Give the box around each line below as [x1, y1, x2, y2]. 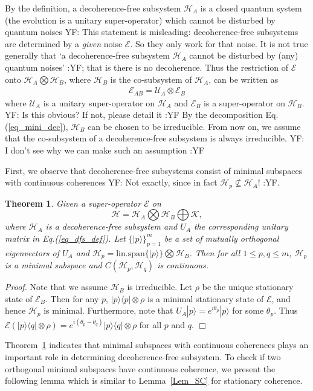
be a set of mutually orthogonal [164, 231, 279, 244]
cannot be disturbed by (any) [189, 49, 298, 62]
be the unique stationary [202, 280, 294, 293]
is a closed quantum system [200, 2, 302, 14]
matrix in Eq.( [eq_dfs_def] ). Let [5, 231, 126, 244]
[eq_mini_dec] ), [8, 120, 68, 132]
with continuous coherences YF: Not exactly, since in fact [5, 176, 218, 189]
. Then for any [45, 292, 99, 305]
